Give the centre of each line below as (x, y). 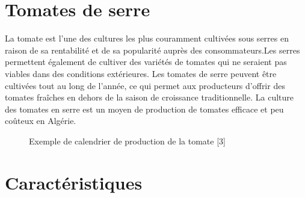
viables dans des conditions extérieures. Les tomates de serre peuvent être (141, 73)
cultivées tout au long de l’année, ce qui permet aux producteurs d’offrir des (145, 85)
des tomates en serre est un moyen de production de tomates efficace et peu (144, 109)
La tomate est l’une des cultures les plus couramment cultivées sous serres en (147, 38)
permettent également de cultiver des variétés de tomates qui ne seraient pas (146, 62)
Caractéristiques (74, 182)
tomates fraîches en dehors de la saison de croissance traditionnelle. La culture (149, 97)
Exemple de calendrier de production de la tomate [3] (127, 141)
